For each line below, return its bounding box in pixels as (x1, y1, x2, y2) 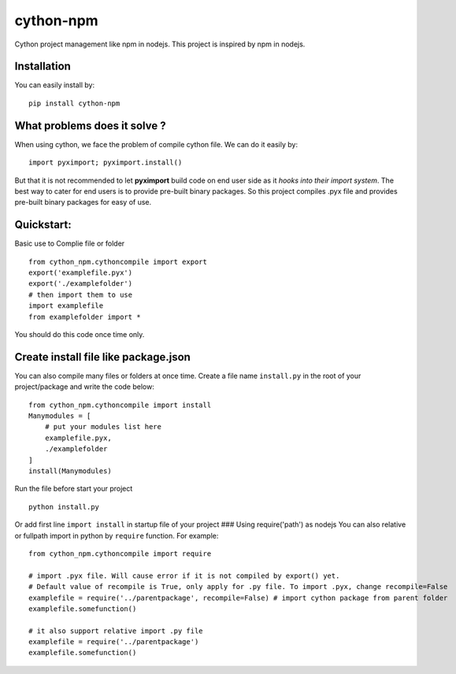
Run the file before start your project (14, 484, 133, 494)
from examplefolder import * (28, 312, 141, 321)
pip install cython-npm (28, 98, 120, 108)
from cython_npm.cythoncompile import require (28, 549, 212, 558)
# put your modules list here (44, 422, 161, 431)
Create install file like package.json (14, 350, 191, 364)
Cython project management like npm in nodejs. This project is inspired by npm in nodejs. (14, 39, 306, 49)
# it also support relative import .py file (28, 626, 204, 635)
